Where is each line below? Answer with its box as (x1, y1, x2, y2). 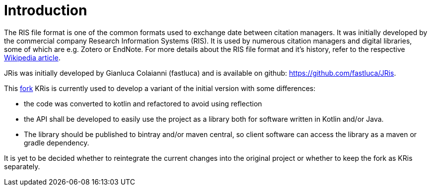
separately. (4, 162, 40, 171)
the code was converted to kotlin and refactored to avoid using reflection (24, 99, 262, 108)
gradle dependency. (24, 138, 89, 147)
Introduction (4, 2, 87, 19)
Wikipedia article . (4, 53, 61, 62)
